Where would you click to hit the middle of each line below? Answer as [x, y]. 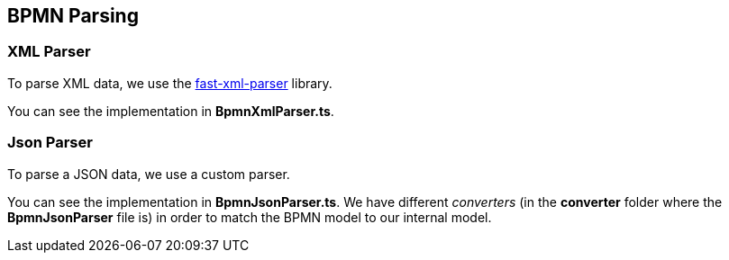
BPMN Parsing [73, 16]
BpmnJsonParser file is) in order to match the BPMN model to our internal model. [250, 217]
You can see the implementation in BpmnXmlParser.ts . [171, 111]
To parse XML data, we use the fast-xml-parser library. [170, 83]
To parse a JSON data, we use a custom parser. [149, 174]
